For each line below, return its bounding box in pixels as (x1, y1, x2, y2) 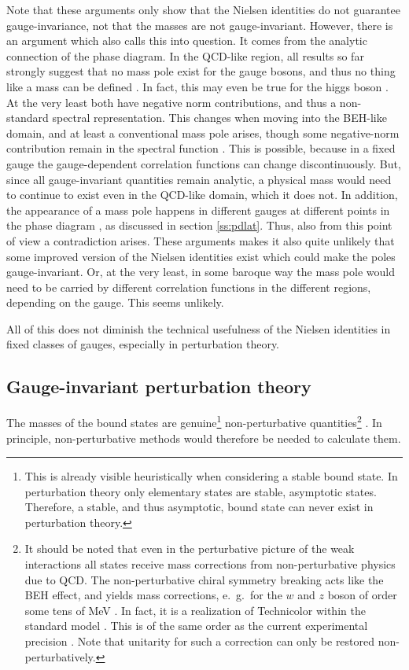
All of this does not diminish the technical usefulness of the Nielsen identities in (6, 320, 391, 337)
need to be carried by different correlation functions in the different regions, (6, 278, 371, 295)
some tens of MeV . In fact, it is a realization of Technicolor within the (24, 602, 366, 618)
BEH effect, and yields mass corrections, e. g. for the (24, 587, 282, 603)
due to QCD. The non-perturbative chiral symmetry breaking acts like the (24, 571, 384, 587)
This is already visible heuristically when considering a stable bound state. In (24, 468, 398, 484)
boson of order (327, 587, 397, 603)
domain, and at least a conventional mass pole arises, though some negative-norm (6, 124, 400, 141)
